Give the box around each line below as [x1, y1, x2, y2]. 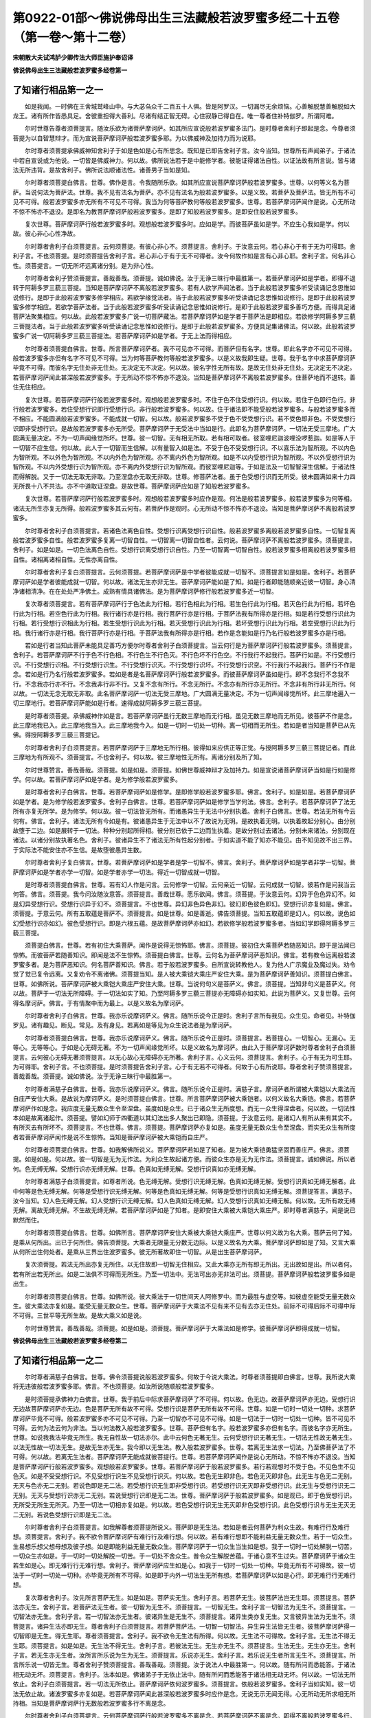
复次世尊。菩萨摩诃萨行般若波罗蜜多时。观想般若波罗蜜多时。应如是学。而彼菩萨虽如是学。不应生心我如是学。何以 [24, 220, 350, 228]
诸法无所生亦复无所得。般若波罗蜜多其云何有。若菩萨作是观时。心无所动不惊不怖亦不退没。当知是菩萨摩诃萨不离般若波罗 [12, 504, 356, 512]
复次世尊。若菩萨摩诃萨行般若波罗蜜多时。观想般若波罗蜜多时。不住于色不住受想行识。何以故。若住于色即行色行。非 [24, 395, 356, 403]
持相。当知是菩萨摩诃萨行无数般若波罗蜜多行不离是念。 [12, 1699, 170, 1707]
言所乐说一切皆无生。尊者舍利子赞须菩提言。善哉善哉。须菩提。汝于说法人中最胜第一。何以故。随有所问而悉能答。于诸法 [12, 1660, 356, 1669]
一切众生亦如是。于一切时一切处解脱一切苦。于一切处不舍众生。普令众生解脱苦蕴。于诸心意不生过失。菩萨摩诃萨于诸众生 [12, 1552, 356, 1560]
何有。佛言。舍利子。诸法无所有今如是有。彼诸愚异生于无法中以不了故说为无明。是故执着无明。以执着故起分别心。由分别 [12, 816, 356, 825]
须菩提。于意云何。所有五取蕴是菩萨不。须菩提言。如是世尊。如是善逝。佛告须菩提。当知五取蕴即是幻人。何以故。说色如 [12, 909, 356, 917]
